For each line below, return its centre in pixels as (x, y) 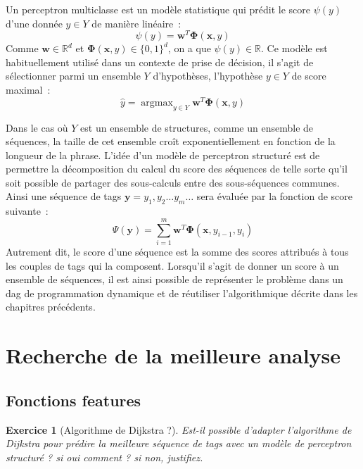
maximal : (28, 90)
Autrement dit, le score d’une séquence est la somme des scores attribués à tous (177, 251)
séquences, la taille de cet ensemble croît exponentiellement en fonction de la (171, 141)
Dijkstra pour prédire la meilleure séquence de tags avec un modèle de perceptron (179, 443)
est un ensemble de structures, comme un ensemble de (197, 127)
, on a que (189, 48)
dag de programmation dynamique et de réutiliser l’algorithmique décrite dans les (182, 293)
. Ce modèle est (294, 48)
